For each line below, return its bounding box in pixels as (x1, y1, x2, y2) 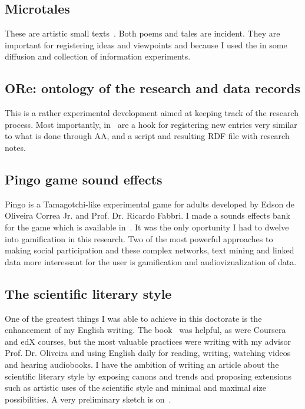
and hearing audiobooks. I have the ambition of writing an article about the (5, 358, 279, 370)
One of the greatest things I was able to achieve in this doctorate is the (5, 312, 262, 324)
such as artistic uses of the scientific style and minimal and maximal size (5, 381, 266, 394)
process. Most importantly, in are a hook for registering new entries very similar (5, 118, 297, 130)
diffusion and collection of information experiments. (5, 50, 191, 62)
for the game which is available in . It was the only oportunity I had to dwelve (5, 220, 289, 233)
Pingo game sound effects (5, 170, 163, 188)
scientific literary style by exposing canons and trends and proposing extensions (5, 370, 291, 382)
